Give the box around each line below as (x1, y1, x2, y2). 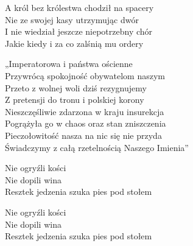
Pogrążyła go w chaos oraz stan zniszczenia (5, 117, 166, 130)
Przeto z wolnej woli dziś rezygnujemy (5, 81, 147, 94)
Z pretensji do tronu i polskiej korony (5, 93, 144, 106)
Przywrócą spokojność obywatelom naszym (5, 69, 165, 82)
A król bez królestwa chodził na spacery (5, 1, 154, 13)
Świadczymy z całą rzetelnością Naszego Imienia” (5, 141, 189, 153)
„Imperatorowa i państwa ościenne (5, 57, 133, 70)
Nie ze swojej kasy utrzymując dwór (5, 13, 139, 26)
